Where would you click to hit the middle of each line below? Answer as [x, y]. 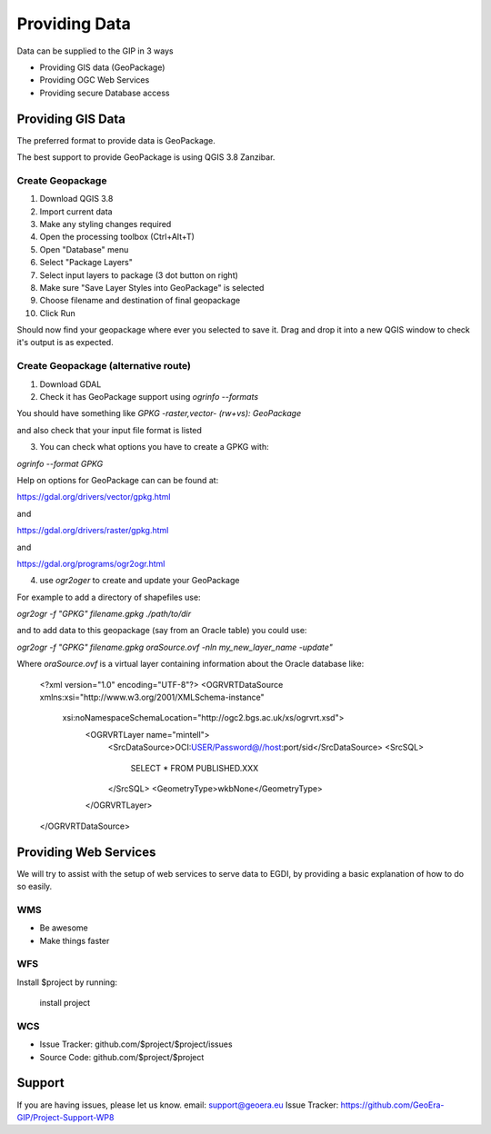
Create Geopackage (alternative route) [104, 366]
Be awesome [64, 928]
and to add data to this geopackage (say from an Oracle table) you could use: [162, 631]
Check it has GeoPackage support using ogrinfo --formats [149, 396]
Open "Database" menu [84, 249]
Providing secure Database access [105, 93]
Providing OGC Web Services [95, 80]
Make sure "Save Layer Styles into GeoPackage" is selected [152, 287]
